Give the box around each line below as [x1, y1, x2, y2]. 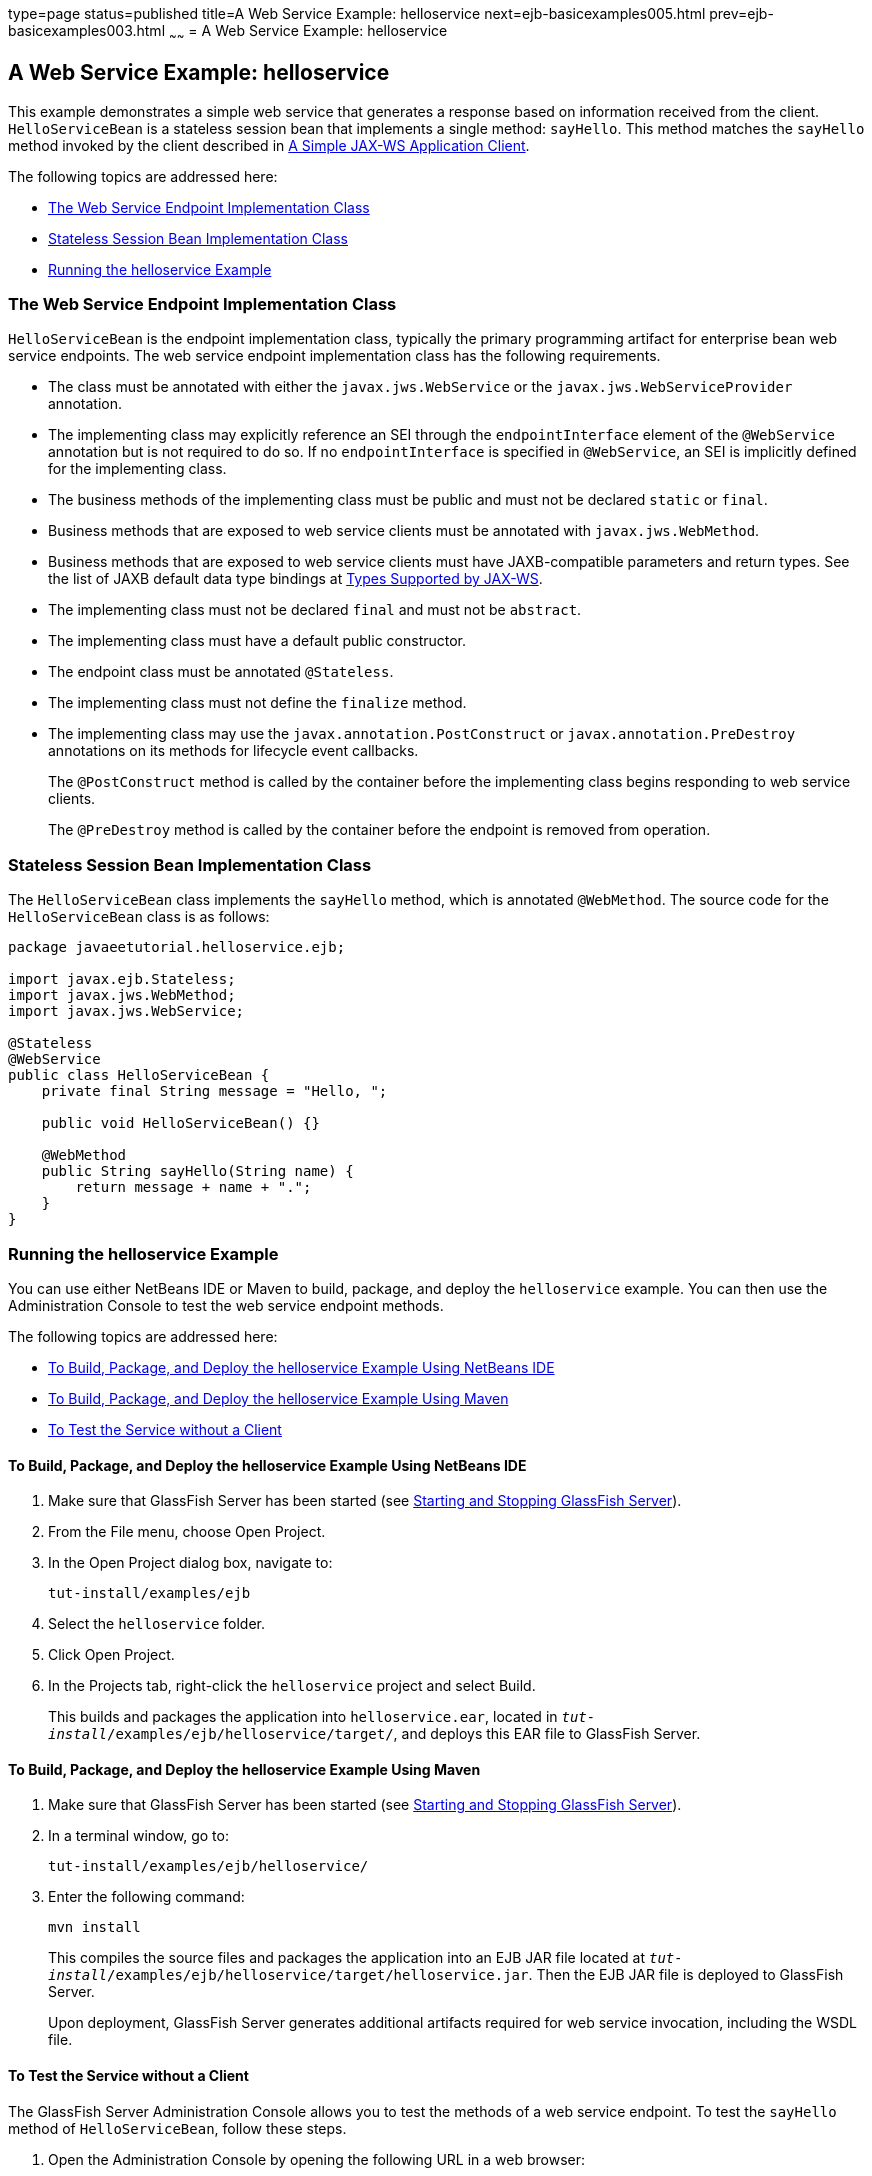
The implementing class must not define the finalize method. [48, 694, 467, 712]
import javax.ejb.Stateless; [8, 971, 236, 988]
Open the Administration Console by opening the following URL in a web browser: [48, 2150, 585, 2168]
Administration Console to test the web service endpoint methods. [8, 1296, 444, 1314]
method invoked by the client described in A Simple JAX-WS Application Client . [8, 136, 530, 154]
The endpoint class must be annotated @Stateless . [48, 663, 394, 681]
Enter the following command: [48, 1888, 245, 1906]
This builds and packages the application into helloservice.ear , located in [48, 1708, 558, 1726]
